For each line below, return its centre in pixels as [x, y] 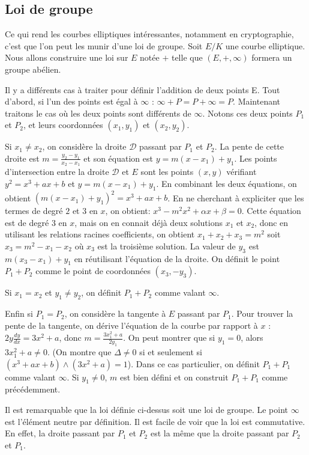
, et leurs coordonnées [63, 125]
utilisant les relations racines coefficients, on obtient [100, 234]
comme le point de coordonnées [93, 271]
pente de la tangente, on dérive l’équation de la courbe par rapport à [131, 325]
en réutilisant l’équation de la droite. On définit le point [177, 258]
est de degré [27, 222]
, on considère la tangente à [115, 313]
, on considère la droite [84, 146]
